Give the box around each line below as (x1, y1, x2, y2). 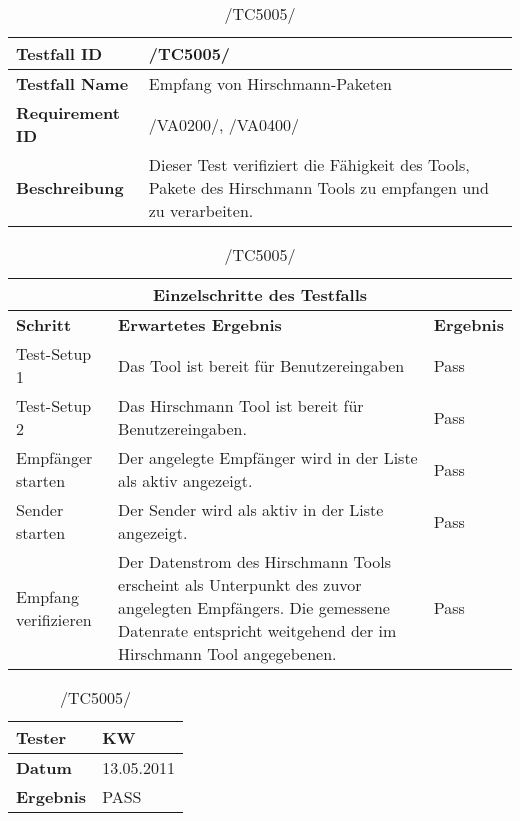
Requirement (16, 101, 120, 124)
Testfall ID (16, 42, 103, 65)
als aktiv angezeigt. (118, 469, 253, 492)
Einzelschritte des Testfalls (152, 283, 368, 306)
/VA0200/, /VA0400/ (148, 112, 299, 136)
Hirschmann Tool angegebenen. (118, 642, 337, 665)
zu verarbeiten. (148, 199, 254, 222)
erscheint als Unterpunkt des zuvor (118, 573, 362, 596)
